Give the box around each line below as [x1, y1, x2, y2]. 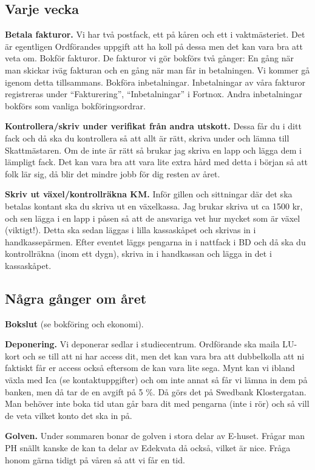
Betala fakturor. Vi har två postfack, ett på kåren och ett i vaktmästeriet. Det [5, 28, 305, 41]
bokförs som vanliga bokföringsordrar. [5, 99, 146, 112]
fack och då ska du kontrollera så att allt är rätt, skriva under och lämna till [5, 131, 290, 144]
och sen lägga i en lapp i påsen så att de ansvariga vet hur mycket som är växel [5, 211, 300, 224]
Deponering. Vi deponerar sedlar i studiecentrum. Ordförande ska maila [5, 338, 280, 350]
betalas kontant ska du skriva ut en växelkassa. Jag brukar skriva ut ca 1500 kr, [5, 199, 303, 212]
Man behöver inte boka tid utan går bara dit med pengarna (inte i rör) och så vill [5, 397, 310, 410]
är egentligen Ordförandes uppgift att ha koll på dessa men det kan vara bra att [5, 39, 303, 52]
